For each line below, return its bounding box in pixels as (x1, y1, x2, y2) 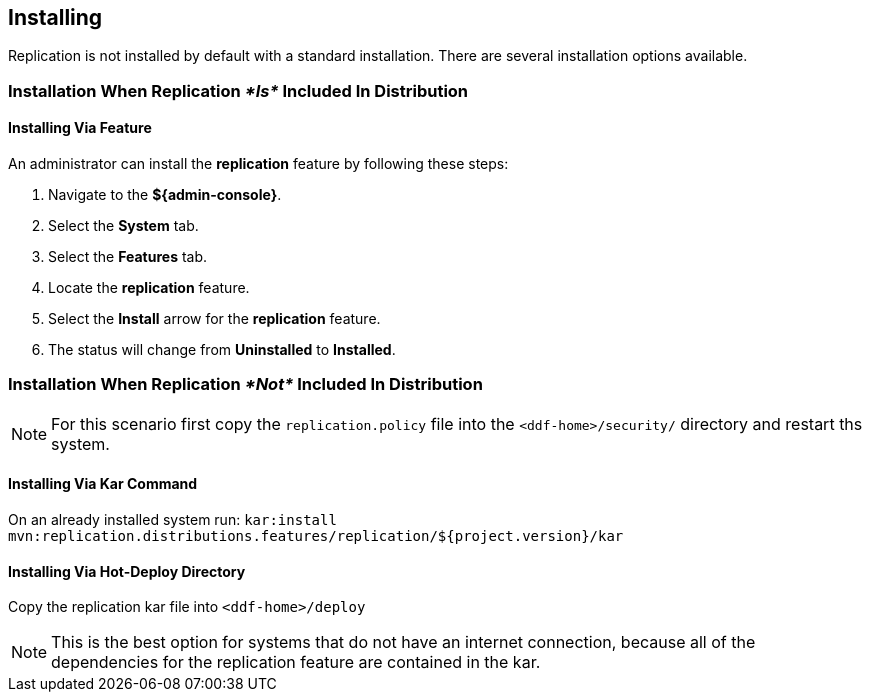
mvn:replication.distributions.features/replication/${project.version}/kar (8, 527, 624, 544)
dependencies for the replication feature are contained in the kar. (51, 652, 541, 673)
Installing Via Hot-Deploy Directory (8, 562, 246, 580)
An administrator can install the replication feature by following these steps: (8, 155, 509, 173)
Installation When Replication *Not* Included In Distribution (8, 374, 483, 395)
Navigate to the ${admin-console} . (48, 186, 282, 204)
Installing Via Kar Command (8, 475, 198, 493)
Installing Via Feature (8, 119, 152, 137)
